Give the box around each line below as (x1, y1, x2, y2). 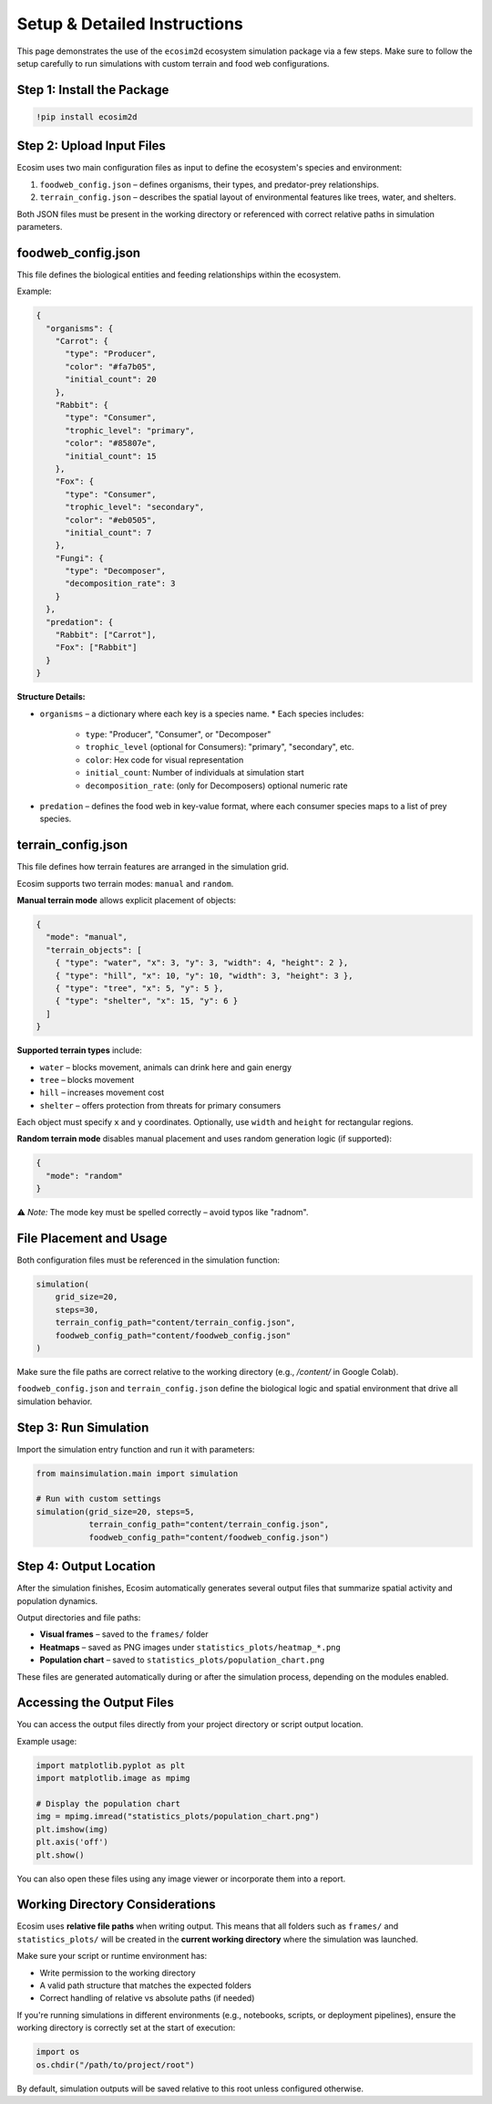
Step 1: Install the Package (16, 82, 169, 98)
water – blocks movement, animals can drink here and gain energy (39, 1061, 292, 1072)
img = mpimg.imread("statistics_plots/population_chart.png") (36, 1811, 320, 1822)
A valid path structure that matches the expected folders (39, 1980, 252, 1991)
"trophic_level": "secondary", (65, 502, 205, 513)
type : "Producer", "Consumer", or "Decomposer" (85, 728, 272, 739)
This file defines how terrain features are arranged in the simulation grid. (16, 861, 289, 872)
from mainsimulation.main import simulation (36, 1468, 239, 1478)
